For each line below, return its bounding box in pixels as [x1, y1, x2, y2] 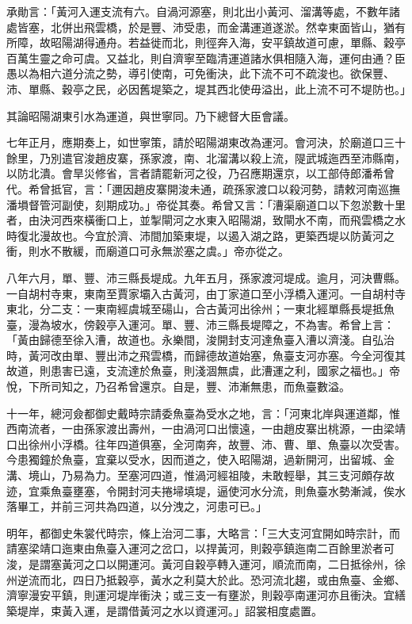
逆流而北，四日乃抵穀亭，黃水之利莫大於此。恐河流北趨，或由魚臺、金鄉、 [17, 571, 406, 588]
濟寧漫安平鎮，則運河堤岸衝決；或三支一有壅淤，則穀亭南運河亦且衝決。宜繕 [6, 587, 406, 603]
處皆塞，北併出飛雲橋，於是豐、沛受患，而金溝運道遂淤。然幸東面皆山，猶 [6, 18, 395, 35]
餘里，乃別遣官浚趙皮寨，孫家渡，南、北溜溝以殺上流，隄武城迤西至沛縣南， [6, 149, 406, 166]
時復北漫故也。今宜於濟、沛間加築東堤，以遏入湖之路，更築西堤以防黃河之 [6, 227, 395, 243]
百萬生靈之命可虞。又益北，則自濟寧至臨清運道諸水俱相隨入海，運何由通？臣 [6, 49, 406, 66]
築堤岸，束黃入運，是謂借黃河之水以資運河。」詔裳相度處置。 [6, 602, 322, 618]
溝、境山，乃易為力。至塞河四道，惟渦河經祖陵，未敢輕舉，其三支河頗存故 [6, 467, 395, 484]
